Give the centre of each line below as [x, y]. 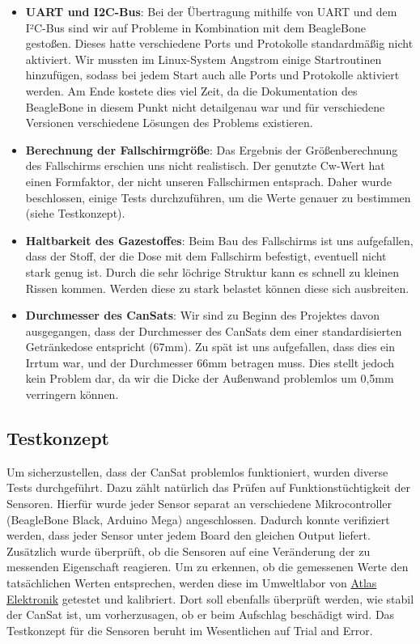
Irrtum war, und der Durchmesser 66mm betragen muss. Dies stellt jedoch [210, 362]
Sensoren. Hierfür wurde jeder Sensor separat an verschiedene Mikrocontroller [199, 504]
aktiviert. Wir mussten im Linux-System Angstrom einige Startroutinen [204, 59]
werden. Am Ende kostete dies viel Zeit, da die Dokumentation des [191, 90]
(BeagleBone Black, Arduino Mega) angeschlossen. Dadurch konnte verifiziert [198, 519]
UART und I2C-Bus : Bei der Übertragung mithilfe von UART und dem [211, 11]
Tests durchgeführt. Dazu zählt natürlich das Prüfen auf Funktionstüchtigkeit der [208, 487]
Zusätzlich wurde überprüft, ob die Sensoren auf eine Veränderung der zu [189, 551]
